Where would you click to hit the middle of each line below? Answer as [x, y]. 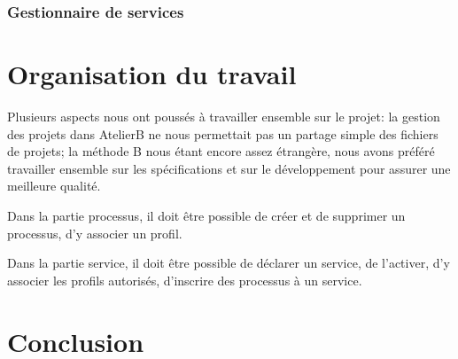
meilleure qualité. [54, 186]
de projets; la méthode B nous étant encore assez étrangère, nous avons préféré [221, 151]
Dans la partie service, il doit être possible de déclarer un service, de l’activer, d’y [229, 263]
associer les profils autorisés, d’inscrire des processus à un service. [185, 280]
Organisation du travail [152, 74]
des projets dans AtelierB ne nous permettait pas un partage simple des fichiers [223, 133]
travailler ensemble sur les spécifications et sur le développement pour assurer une [229, 168]
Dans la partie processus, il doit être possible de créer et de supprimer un [206, 215]
